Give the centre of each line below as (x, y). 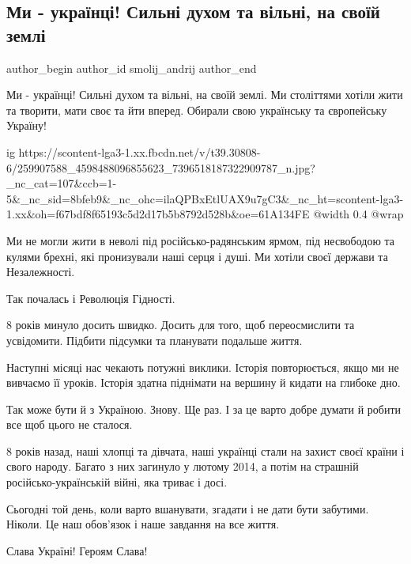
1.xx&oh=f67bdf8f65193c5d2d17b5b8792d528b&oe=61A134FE (158, 214)
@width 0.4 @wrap (358, 214)
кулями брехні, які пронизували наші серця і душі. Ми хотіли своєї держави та (197, 256)
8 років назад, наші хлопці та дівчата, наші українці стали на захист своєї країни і (205, 450)
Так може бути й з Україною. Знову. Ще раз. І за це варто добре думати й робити (204, 409)
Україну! (26, 125)
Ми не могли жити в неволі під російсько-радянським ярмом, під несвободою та (201, 240)
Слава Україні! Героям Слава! (77, 550)
